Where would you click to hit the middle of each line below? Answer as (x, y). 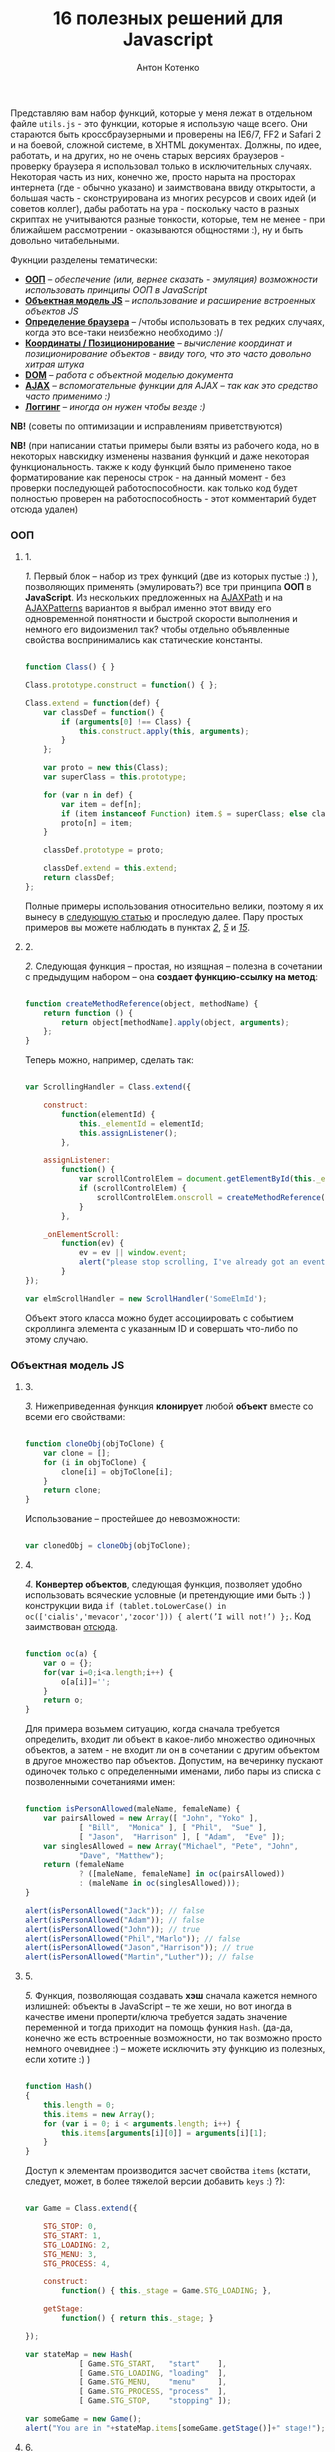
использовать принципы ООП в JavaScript (116, 289)
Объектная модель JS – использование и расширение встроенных (170, 300)
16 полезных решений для (168, 18)
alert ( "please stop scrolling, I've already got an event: (204, 1262)
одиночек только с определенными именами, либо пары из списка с (173, 1771)
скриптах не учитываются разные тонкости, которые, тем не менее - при (168, 219)
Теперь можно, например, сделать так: (109, 1060)
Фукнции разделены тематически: (84, 259)
